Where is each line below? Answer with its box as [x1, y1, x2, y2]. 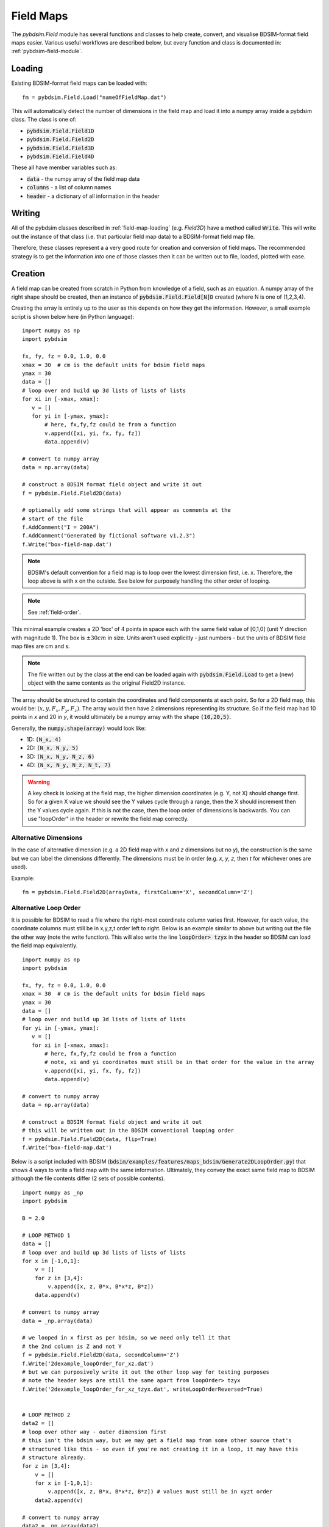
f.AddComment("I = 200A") [22, 524, 100, 531]
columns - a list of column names [26, 184, 111, 191]
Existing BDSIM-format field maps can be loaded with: [11, 79, 147, 87]
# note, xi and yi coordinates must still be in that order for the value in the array [44, 1059, 315, 1066]
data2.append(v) [34, 1496, 83, 1504]
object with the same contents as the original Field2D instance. [27, 679, 186, 687]
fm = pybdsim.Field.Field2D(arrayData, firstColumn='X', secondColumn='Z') [22, 889, 253, 895]
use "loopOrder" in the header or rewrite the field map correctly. [27, 815, 189, 823]
